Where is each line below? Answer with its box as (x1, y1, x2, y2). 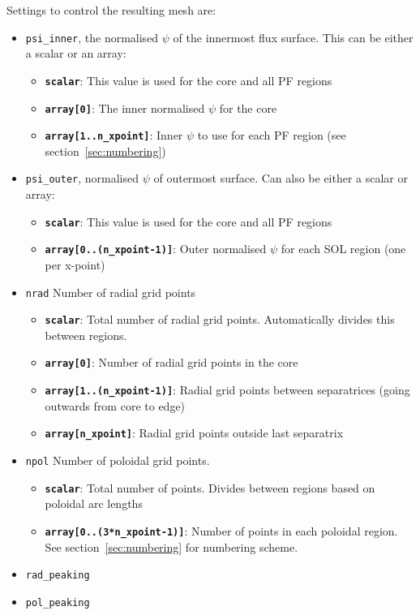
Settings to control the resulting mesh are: (6, 2, 216, 18)
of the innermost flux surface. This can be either (173, 28, 414, 45)
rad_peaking (25, 570, 90, 582)
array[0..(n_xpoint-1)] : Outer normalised (45, 240, 267, 257)
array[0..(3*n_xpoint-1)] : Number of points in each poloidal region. (45, 522, 398, 539)
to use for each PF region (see (197, 127, 346, 144)
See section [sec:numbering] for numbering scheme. (45, 538, 298, 555)
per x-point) (45, 256, 105, 273)
